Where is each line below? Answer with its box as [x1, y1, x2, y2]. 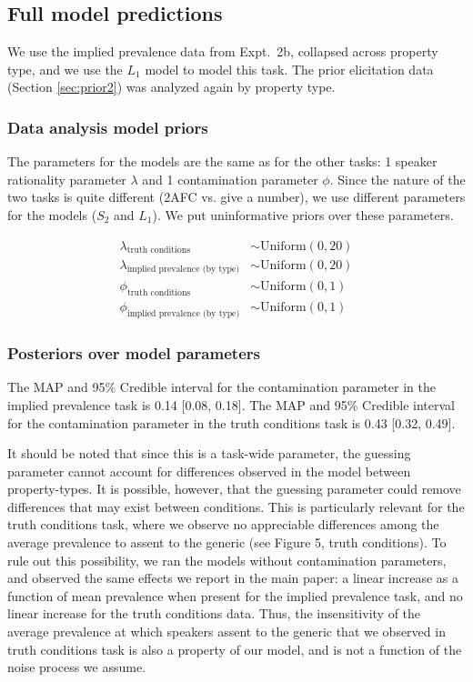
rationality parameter [7, 169, 126, 188]
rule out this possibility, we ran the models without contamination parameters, [7, 550, 447, 569]
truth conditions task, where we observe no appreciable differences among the [7, 515, 439, 534]
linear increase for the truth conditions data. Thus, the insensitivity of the [7, 604, 421, 623]
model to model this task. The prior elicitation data [145, 59, 434, 78]
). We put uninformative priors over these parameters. [152, 205, 454, 224]
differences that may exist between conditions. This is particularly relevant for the [7, 496, 465, 516]
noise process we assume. [7, 657, 146, 677]
